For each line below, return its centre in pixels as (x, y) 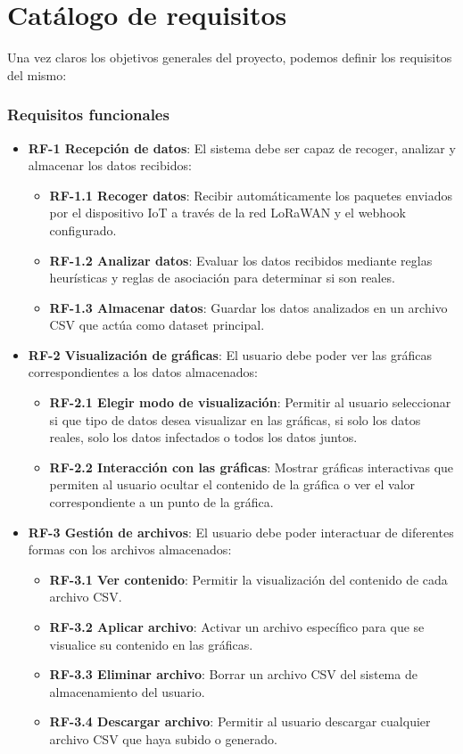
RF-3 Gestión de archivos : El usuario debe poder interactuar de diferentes (241, 532)
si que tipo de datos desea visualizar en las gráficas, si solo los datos (235, 419)
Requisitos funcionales (88, 115)
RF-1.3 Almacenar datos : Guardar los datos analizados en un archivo (248, 307)
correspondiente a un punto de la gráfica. (161, 502)
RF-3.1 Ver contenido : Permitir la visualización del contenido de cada (248, 579)
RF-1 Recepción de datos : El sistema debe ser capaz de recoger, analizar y (242, 148)
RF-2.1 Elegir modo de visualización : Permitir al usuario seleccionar (250, 402)
